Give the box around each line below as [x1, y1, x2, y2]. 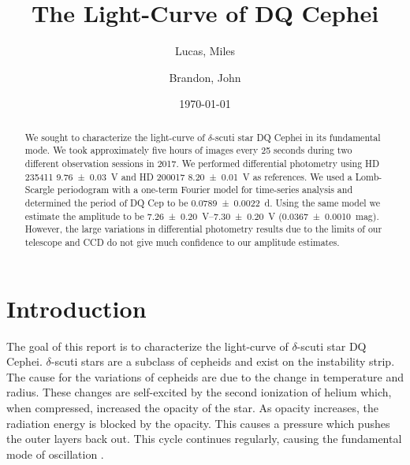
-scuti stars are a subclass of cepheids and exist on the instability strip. [50, 353, 395, 370]
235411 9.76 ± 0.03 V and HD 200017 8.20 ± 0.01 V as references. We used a [24, 169, 352, 183]
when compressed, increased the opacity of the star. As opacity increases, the [6, 399, 378, 415]
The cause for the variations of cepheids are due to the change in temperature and [6, 368, 404, 385]
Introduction [6, 292, 147, 324]
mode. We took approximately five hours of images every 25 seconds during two [24, 143, 352, 157]
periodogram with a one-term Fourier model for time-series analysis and [57, 183, 353, 196]
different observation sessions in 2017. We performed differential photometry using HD [24, 157, 380, 170]
